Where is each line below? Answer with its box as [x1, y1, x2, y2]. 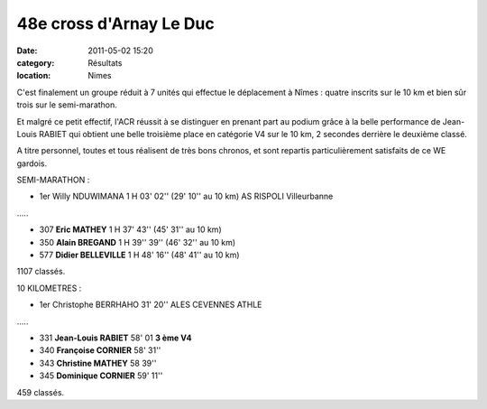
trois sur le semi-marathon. [16, 99, 117, 110]
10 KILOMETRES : [16, 283, 82, 293]
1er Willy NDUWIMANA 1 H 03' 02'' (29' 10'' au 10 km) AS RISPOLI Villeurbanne [39, 191, 334, 202]
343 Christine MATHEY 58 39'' [39, 358, 157, 368]
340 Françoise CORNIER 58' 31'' [39, 345, 161, 356]
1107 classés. [16, 266, 66, 277]
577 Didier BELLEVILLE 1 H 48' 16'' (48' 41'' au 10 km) [39, 249, 240, 261]
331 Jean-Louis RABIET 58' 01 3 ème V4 [39, 332, 192, 343]
